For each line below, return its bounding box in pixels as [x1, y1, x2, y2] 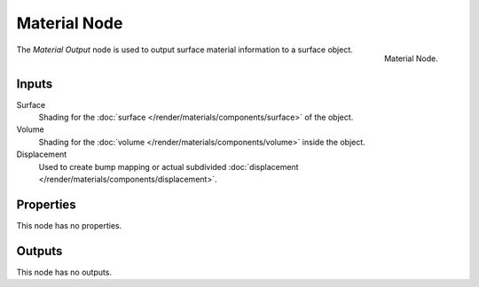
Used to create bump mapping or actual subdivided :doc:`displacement [38, 161, 299, 172]
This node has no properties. [16, 220, 122, 230]
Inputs [16, 76, 53, 91]
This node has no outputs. [16, 267, 113, 277]
